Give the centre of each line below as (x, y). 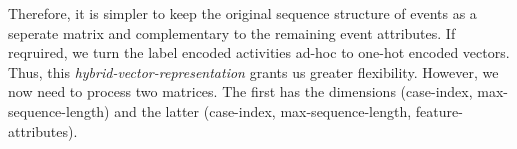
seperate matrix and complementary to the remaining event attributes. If (232, 32)
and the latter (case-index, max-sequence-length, (263, 110)
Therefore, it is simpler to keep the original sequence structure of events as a (242, 13)
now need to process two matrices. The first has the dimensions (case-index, (240, 91)
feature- (439, 110)
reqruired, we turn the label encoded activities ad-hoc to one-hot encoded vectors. (259, 52)
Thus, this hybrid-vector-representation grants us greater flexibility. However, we (253, 71)
